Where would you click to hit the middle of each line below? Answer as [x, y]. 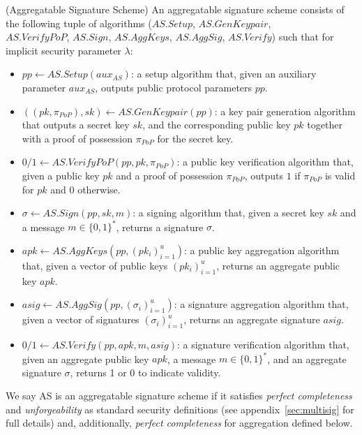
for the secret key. [195, 138]
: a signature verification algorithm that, [263, 344]
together [325, 125]
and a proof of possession [169, 175]
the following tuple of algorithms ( [79, 23]
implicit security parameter [63, 50]
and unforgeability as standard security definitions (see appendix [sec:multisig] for [180, 409]
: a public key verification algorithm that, [265, 162]
